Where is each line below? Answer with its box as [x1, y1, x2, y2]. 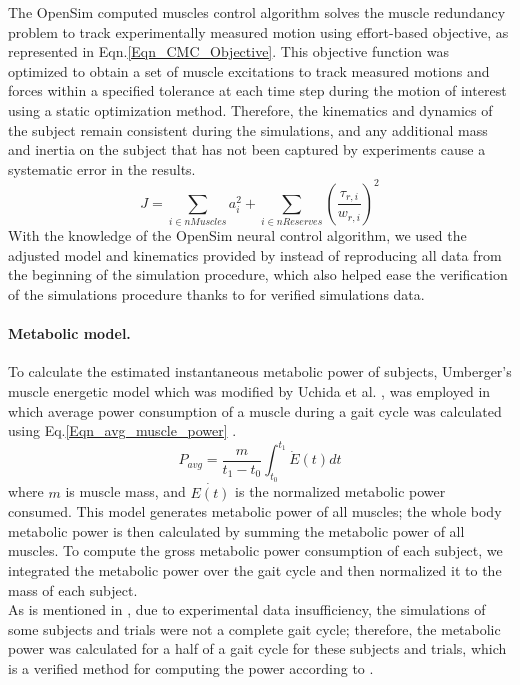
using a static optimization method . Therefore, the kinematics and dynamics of [8, 99, 493, 120]
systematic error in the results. [8, 158, 196, 179]
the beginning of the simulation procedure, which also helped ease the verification [8, 264, 508, 285]
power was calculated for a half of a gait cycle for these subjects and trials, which [8, 638, 507, 659]
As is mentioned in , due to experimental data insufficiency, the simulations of [8, 599, 486, 620]
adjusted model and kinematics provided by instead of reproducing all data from [8, 244, 502, 265]
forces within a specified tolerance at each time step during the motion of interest [8, 80, 507, 101]
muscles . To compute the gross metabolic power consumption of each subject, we [8, 540, 503, 561]
